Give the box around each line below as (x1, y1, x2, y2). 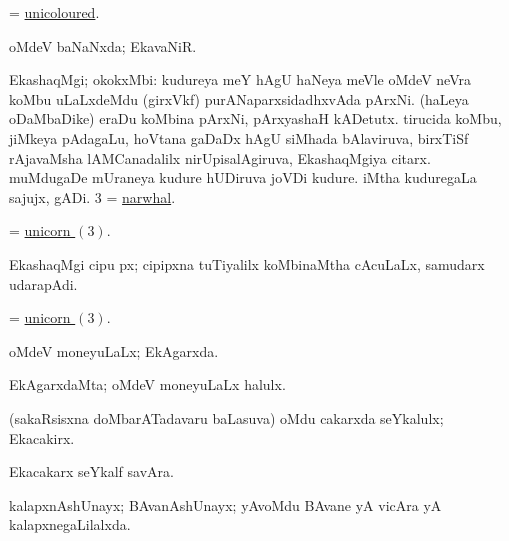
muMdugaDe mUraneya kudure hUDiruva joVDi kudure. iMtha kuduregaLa (9, 167, 477, 188)
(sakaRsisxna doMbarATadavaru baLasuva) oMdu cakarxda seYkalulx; (9, 407, 444, 428)
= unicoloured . (9, 2, 100, 22)
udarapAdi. (9, 273, 78, 294)
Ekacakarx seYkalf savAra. (9, 461, 174, 482)
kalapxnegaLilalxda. (9, 514, 131, 535)
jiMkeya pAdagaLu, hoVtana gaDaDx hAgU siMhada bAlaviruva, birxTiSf (9, 127, 469, 148)
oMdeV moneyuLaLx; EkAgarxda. (9, 340, 219, 361)
